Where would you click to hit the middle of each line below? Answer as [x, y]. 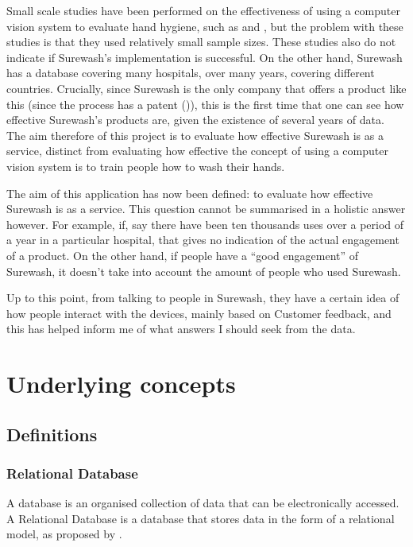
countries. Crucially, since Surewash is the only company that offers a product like [206, 88]
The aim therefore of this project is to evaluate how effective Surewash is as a [195, 135]
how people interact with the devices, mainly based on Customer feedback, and [199, 313]
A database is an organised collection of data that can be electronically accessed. [203, 503]
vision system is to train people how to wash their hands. [146, 166]
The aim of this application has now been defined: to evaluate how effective [190, 193]
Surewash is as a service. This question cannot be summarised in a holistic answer [206, 209]
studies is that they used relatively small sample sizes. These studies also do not [201, 42]
